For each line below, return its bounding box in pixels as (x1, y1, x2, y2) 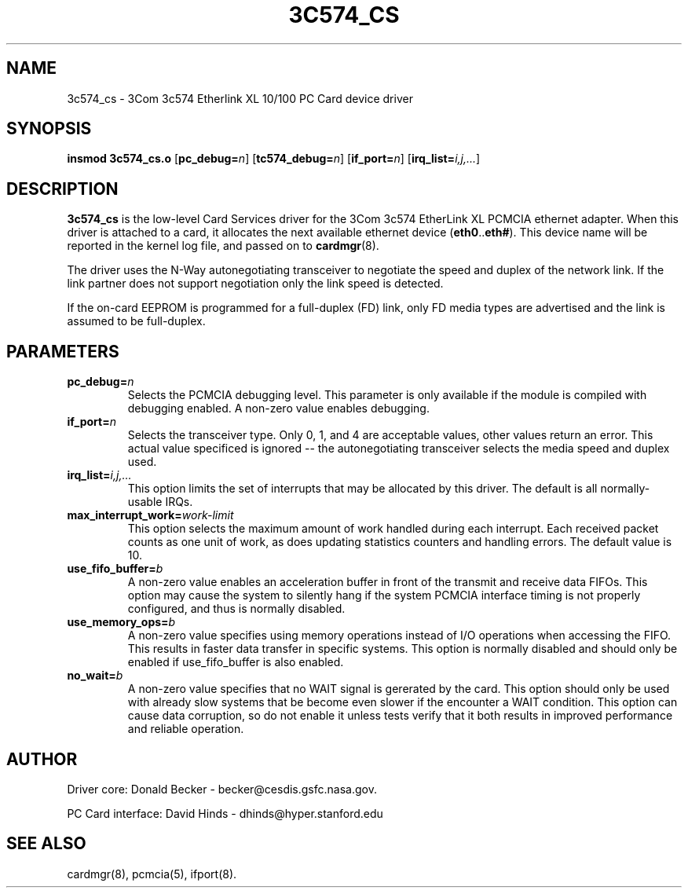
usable (127, 495, 163, 509)
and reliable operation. (127, 722, 244, 736)
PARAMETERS (6, 341, 119, 361)
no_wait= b (67, 669, 123, 683)
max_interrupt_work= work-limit (67, 508, 234, 522)
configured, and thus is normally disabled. (127, 602, 346, 616)
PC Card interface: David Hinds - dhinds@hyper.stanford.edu (67, 806, 383, 820)
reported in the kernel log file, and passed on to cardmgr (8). (67, 239, 379, 253)
